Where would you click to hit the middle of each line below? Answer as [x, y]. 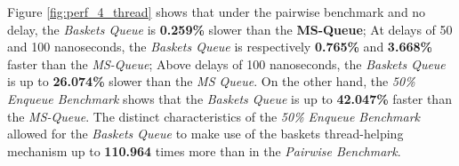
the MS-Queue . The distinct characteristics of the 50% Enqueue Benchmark [214, 116]
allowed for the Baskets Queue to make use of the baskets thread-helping [205, 134]
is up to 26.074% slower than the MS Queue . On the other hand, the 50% [211, 81]
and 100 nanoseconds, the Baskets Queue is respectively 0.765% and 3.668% [220, 47]
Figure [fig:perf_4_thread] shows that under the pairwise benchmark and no [217, 12]
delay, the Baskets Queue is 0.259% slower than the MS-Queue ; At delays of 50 [230, 29]
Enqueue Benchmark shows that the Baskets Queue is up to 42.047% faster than [229, 98]
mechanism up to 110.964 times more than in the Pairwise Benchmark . [204, 150]
